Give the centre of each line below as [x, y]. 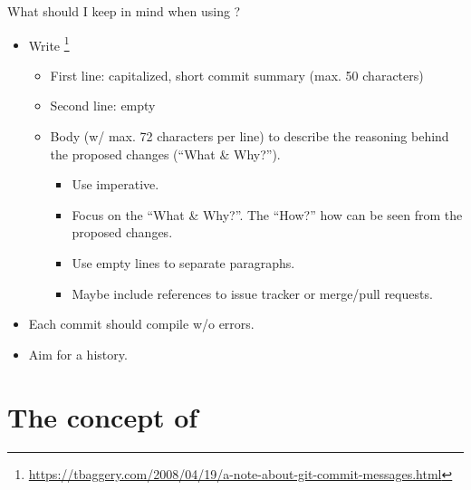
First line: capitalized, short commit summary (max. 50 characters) [237, 75]
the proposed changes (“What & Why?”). [165, 154]
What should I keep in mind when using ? [124, 11]
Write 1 [49, 43]
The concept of [103, 416]
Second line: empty [103, 106]
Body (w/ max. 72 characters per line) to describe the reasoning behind [250, 136]
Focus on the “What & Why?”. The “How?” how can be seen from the [267, 214]
